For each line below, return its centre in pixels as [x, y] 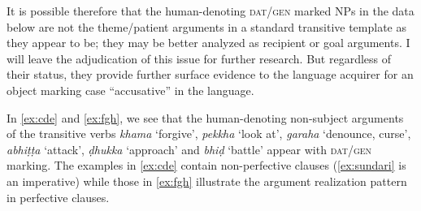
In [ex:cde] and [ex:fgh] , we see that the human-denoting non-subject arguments [205, 117]
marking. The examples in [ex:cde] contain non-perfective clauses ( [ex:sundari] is [206, 165]
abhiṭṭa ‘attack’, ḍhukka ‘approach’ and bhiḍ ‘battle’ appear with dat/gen [189, 149]
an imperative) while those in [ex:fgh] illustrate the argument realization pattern [207, 181]
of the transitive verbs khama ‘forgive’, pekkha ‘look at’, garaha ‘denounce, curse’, [209, 133]
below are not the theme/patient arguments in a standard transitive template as [207, 26]
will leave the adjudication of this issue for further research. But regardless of [199, 58]
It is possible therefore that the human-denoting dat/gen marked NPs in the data [210, 11]
